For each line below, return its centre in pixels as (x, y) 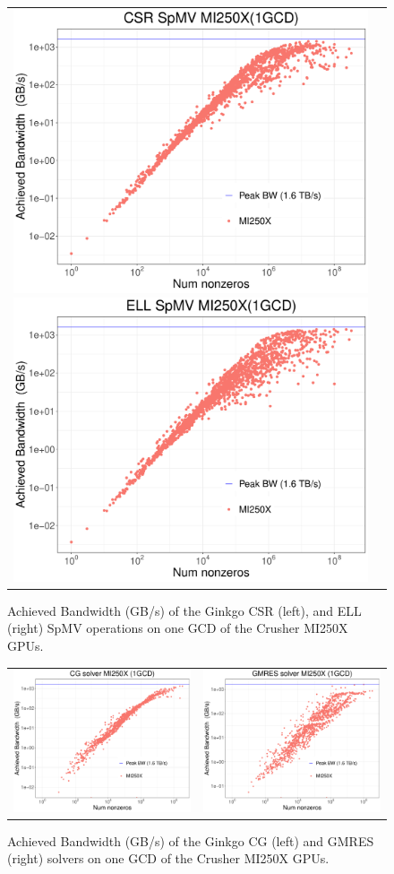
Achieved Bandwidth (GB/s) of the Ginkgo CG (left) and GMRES (191, 840)
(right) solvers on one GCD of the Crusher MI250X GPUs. (168, 858)
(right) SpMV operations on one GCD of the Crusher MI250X (178, 628)
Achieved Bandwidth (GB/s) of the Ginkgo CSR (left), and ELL (184, 610)
